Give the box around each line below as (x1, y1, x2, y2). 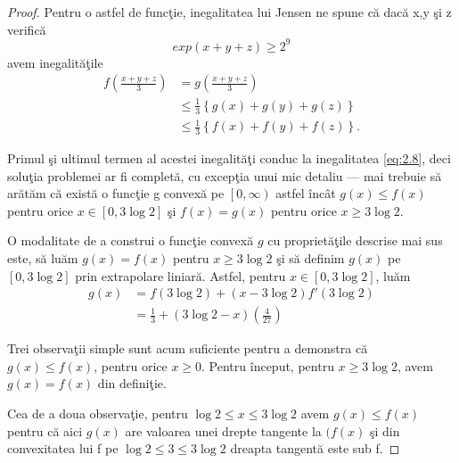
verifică (7, 20, 46, 38)
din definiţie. (97, 374, 167, 393)
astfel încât (275, 184, 336, 203)
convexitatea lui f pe (7, 439, 119, 458)
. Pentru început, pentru (201, 356, 334, 375)
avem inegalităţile (7, 53, 103, 71)
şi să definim (276, 249, 345, 268)
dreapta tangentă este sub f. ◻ (230, 439, 400, 458)
